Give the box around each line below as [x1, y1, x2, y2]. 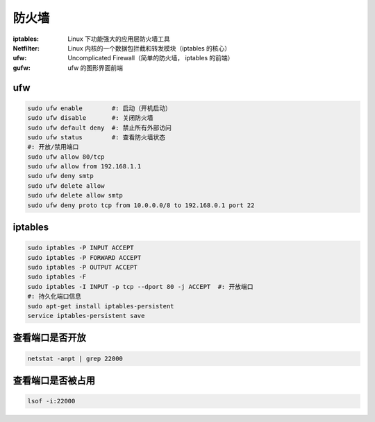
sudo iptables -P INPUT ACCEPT [27, 244, 135, 252]
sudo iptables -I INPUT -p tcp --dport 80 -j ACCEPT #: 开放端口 [27, 283, 253, 290]
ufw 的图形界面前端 [67, 63, 124, 72]
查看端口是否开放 [12, 332, 86, 344]
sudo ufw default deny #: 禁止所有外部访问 [27, 123, 172, 132]
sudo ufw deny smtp [27, 172, 94, 180]
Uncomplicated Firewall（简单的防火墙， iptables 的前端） [67, 54, 234, 62]
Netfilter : [12, 44, 40, 52]
